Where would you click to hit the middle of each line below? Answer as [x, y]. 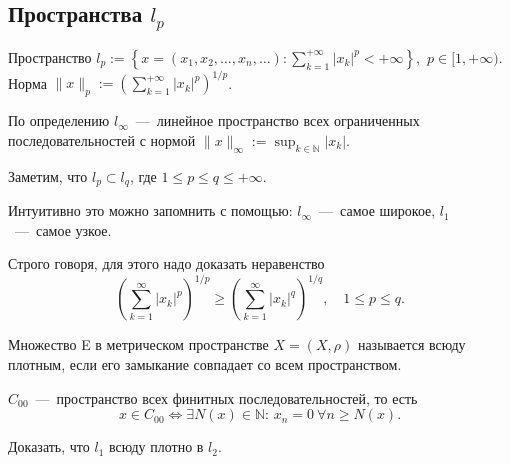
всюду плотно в [156, 446]
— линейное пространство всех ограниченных [277, 120]
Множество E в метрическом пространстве [138, 344]
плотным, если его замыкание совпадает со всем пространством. [205, 364]
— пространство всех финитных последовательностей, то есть [226, 397]
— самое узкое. [63, 229]
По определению [59, 120]
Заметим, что [48, 175]
